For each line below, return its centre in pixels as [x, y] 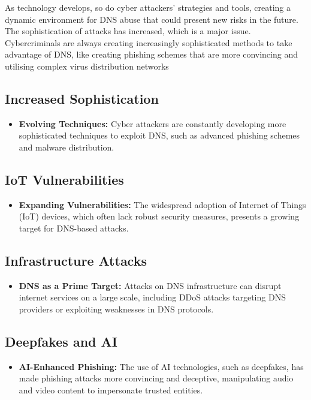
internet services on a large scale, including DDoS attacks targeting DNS [152, 297]
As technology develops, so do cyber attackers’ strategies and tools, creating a [148, 7]
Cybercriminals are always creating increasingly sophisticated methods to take [149, 42]
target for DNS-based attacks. [74, 228]
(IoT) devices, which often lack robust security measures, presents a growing [159, 216]
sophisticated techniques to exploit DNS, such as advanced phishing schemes [159, 135]
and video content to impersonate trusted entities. [111, 390]
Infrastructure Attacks [76, 260]
